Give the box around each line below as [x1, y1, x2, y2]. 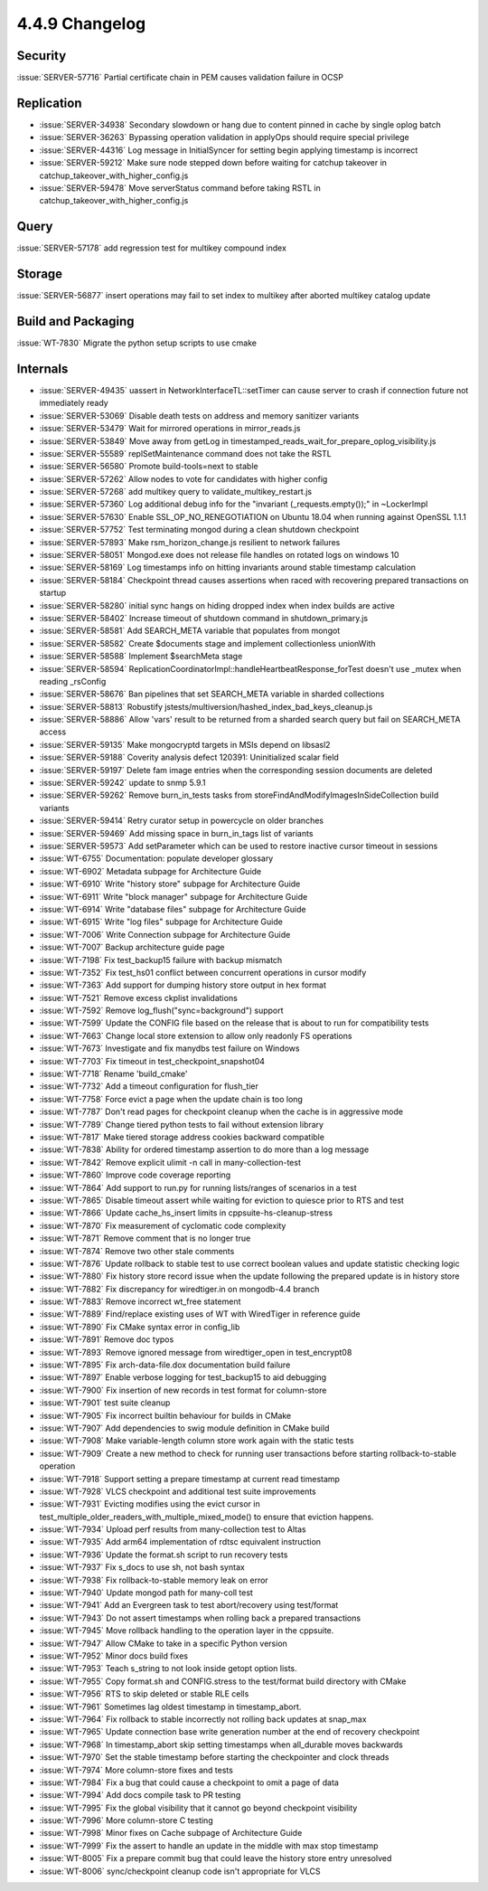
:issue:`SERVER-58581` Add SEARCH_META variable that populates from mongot [39, 625, 341, 637]
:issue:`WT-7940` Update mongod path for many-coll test [39, 1587, 253, 1598]
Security [16, 48, 67, 63]
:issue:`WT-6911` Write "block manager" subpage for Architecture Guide [39, 891, 308, 902]
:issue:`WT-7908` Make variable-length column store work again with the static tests [39, 1435, 354, 1446]
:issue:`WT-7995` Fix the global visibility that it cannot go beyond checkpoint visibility [39, 1802, 358, 1813]
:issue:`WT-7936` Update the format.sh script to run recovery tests [39, 1549, 288, 1560]
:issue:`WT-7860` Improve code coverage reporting [39, 1169, 231, 1180]
